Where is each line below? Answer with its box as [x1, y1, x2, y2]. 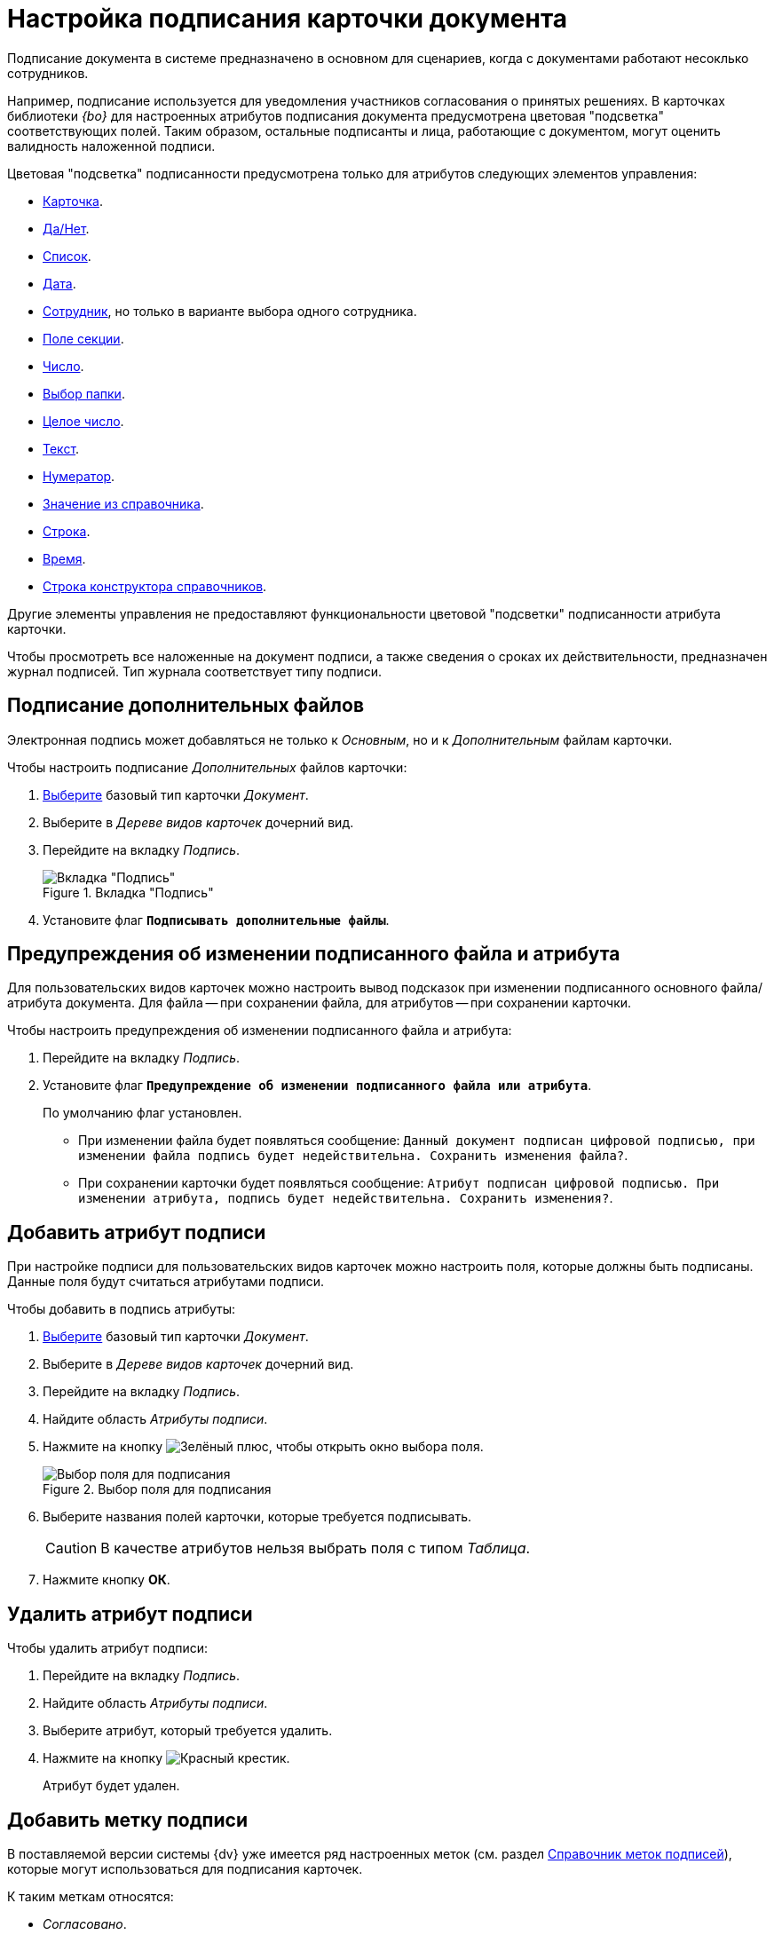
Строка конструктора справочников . [43, 578, 267, 594]
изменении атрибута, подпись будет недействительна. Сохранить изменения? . [78, 1190, 613, 1206]
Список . [43, 248, 91, 264]
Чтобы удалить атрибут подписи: [7, 1640, 209, 1656]
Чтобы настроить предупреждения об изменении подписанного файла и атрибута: [7, 1023, 512, 1039]
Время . [43, 550, 86, 566]
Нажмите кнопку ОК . [43, 1572, 170, 1588]
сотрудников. [7, 65, 89, 81]
